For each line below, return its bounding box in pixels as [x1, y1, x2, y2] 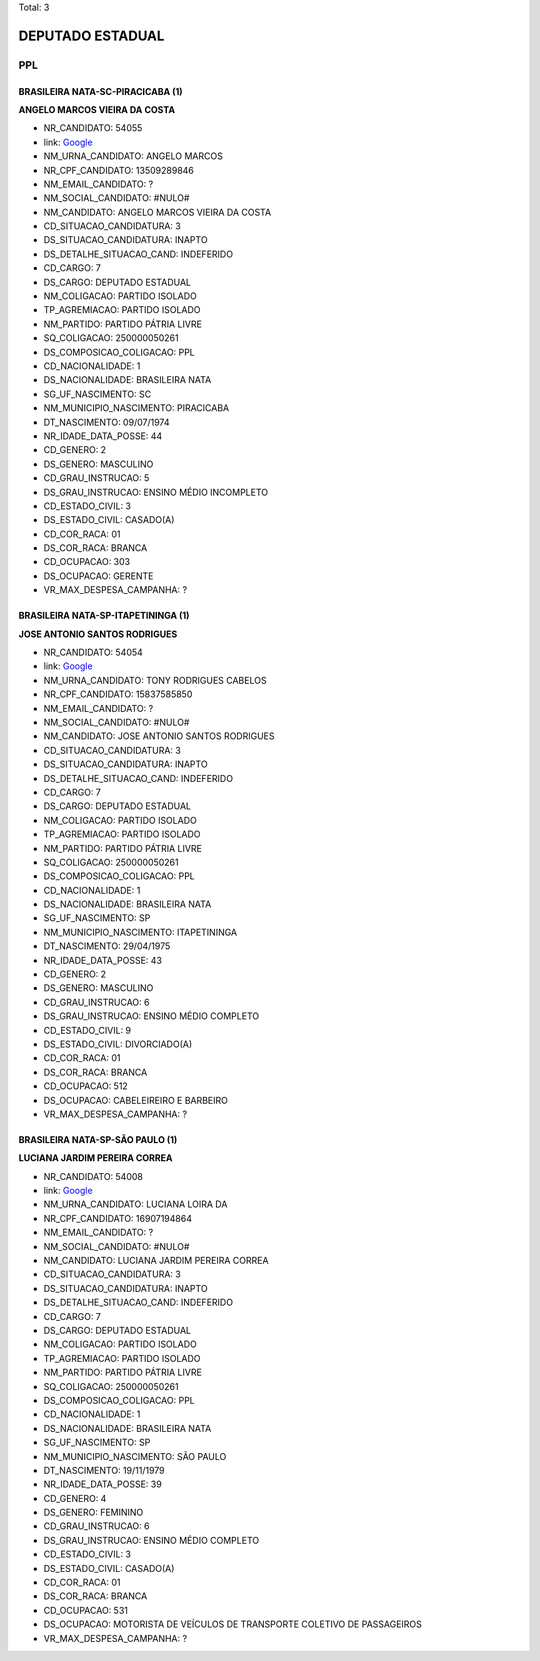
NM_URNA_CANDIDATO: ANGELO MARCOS [43, 150, 224, 162]
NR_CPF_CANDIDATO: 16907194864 [43, 1212, 192, 1224]
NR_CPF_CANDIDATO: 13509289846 [43, 164, 195, 176]
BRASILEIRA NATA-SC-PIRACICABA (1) [18, 85, 184, 97]
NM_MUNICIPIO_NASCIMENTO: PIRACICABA [43, 402, 230, 414]
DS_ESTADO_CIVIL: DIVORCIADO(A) [43, 1038, 193, 1050]
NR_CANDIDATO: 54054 [43, 646, 144, 659]
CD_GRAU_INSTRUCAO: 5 [43, 472, 150, 484]
